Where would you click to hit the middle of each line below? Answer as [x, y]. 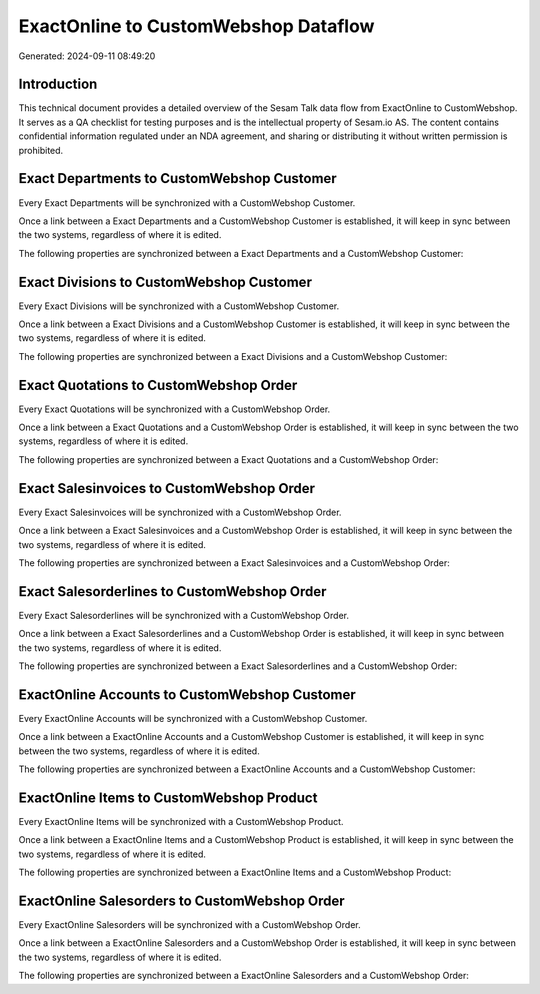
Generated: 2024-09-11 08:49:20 [87, 56]
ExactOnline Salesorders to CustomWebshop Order [181, 900]
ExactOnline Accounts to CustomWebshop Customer [187, 694]
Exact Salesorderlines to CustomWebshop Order [172, 591]
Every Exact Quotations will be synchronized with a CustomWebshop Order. [174, 409]
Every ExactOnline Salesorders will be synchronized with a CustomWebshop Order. [190, 925]
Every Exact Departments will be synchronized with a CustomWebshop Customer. [187, 202]
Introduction [58, 84]
